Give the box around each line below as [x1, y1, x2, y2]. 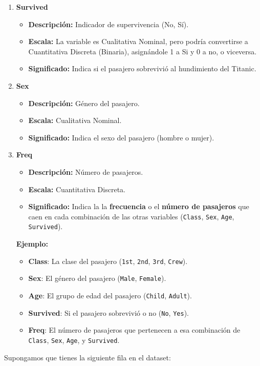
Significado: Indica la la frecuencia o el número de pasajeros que [28, 201, 249, 212]
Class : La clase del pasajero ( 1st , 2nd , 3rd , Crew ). [28, 255, 188, 266]
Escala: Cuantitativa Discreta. [28, 184, 125, 194]
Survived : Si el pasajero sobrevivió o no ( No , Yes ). [28, 307, 189, 318]
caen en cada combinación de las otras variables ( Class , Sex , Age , [28, 211, 234, 221]
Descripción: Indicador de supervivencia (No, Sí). [28, 18, 189, 29]
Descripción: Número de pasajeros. [28, 166, 143, 177]
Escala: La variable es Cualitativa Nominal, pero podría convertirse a [28, 36, 248, 47]
